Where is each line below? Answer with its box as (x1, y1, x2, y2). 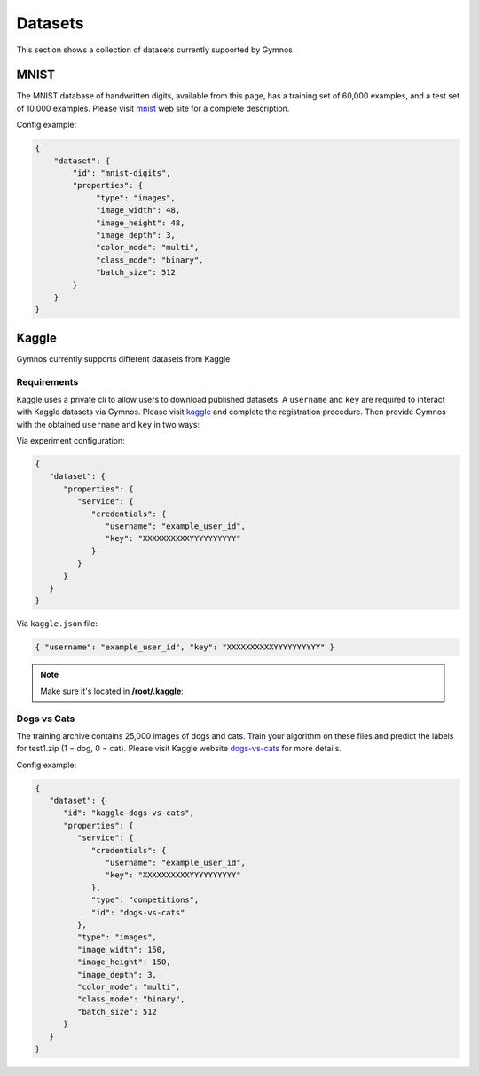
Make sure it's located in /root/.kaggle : (40, 686, 184, 696)
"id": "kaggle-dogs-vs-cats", (63, 808, 195, 818)
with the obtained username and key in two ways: (16, 419, 200, 429)
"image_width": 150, (76, 945, 167, 954)
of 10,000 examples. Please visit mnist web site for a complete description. (16, 103, 290, 114)
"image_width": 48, (96, 205, 181, 216)
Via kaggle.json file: (16, 618, 98, 629)
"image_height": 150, (76, 957, 172, 967)
